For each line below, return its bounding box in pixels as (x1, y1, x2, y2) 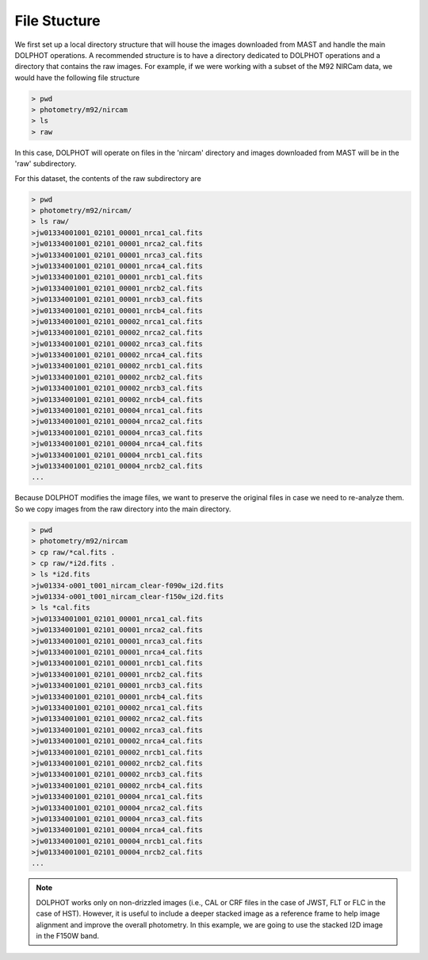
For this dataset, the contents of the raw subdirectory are (14, 173, 201, 183)
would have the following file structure (14, 72, 140, 83)
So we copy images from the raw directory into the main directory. (14, 504, 231, 514)
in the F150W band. (36, 931, 99, 941)
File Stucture (14, 12, 101, 29)
